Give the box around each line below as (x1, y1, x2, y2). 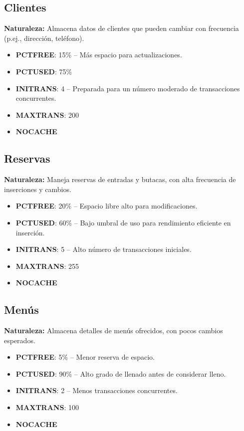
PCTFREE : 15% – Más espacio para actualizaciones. (15, 49, 182, 60)
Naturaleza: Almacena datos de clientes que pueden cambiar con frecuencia (4, 23, 239, 33)
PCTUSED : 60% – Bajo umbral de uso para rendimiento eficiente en (15, 217, 231, 227)
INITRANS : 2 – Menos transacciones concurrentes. (15, 385, 178, 396)
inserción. (15, 227, 45, 237)
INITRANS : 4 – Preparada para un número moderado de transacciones (15, 83, 240, 93)
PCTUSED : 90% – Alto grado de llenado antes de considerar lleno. (15, 368, 226, 379)
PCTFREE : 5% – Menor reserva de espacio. (15, 352, 155, 362)
